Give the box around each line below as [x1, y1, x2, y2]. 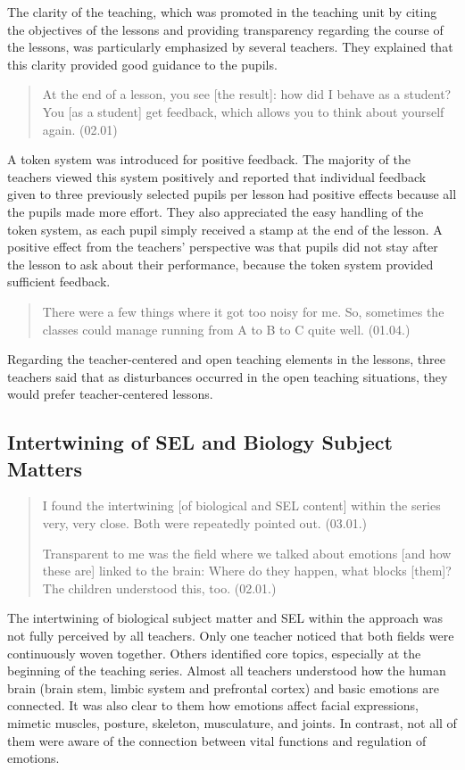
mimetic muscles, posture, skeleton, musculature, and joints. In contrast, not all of [7, 714, 457, 732]
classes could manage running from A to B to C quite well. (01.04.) [42, 319, 411, 338]
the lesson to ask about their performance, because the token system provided [7, 254, 434, 273]
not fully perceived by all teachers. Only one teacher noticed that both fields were [7, 626, 454, 645]
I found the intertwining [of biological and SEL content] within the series [42, 496, 441, 515]
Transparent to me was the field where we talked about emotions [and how [42, 543, 452, 562]
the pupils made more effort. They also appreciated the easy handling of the [7, 202, 424, 220]
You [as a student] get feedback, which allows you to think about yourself [42, 102, 444, 120]
